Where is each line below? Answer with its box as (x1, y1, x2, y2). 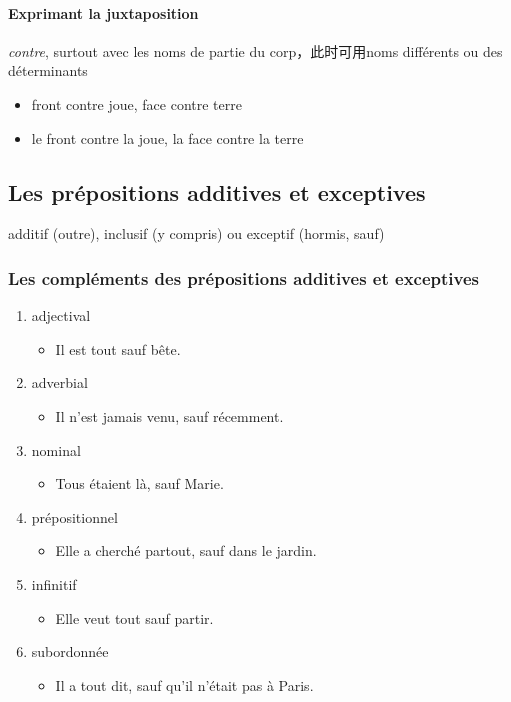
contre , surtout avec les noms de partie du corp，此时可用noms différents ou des (8, 40, 503, 61)
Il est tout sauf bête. (55, 338, 181, 359)
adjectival (31, 305, 91, 326)
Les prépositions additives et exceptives (8, 176, 426, 207)
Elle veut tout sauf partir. (55, 607, 214, 628)
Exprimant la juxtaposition (8, 2, 199, 23)
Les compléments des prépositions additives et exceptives (8, 265, 480, 290)
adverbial (31, 372, 88, 393)
